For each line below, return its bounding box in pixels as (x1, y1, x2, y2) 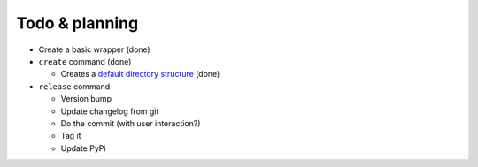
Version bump (60, 94, 112, 104)
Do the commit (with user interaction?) (60, 118, 201, 128)
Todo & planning (16, 13, 139, 33)
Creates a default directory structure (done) (60, 69, 220, 80)
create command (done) (38, 56, 132, 66)
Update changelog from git (60, 106, 159, 117)
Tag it (60, 131, 81, 141)
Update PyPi (60, 142, 106, 154)
